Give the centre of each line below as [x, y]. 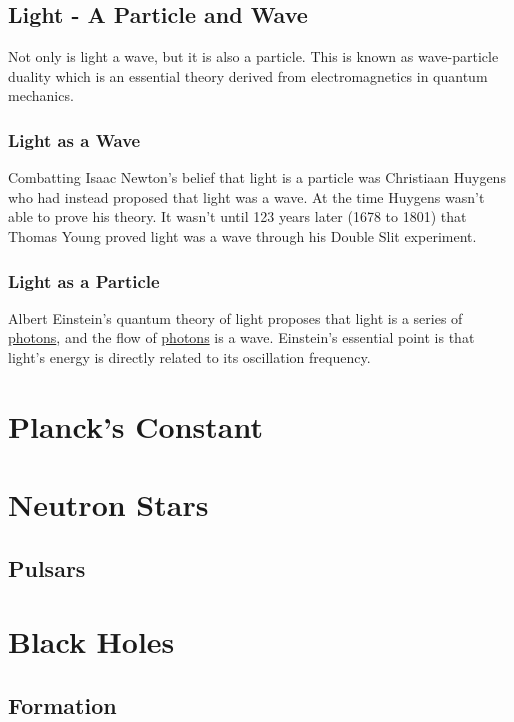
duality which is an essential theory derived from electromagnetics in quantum [248, 75]
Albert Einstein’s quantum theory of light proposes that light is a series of [235, 317]
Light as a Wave [74, 139]
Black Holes [91, 641]
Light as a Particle [84, 280]
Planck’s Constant [135, 425]
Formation [62, 704]
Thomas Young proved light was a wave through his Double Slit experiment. [242, 235]
